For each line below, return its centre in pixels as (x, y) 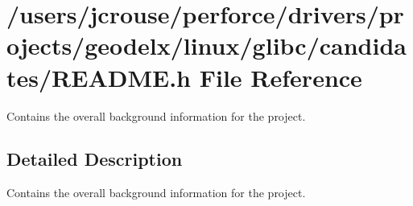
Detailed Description (95, 159)
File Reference (281, 77)
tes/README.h (99, 77)
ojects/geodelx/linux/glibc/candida (206, 45)
